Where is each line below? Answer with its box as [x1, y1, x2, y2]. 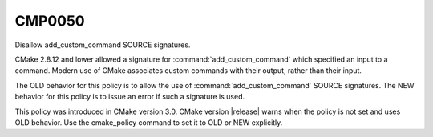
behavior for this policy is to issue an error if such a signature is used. [14, 92, 245, 102]
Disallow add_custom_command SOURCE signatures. [14, 40, 191, 50]
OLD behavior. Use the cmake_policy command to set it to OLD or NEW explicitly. [14, 117, 283, 127]
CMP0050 [14, 12, 86, 30]
